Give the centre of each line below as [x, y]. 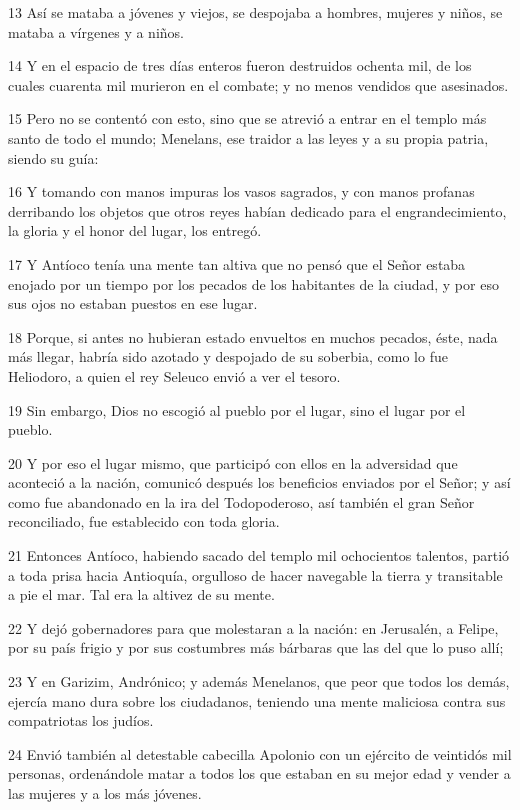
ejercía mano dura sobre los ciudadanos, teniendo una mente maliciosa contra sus [257, 700]
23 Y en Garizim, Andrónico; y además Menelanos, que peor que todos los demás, [259, 681]
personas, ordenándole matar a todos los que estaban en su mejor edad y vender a [259, 773]
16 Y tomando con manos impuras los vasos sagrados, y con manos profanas [241, 191]
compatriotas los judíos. [81, 720]
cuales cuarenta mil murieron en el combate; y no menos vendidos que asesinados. [258, 84]
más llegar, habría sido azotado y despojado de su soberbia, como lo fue [228, 356]
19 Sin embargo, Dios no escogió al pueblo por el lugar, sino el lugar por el [237, 409]
